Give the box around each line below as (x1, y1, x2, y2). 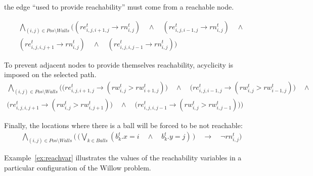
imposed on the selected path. (4, 69, 97, 80)
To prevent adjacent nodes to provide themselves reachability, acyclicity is (4, 59, 234, 70)
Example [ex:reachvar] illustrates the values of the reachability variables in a (4, 152, 242, 163)
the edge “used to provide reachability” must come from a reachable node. (4, 2, 234, 12)
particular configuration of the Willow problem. (4, 162, 151, 172)
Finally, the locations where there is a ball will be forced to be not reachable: (4, 120, 243, 130)
